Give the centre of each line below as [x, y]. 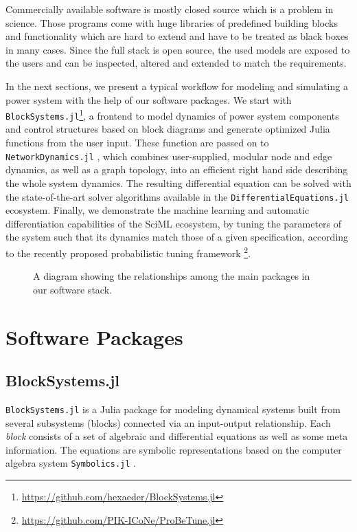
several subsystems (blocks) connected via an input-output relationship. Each [168, 422]
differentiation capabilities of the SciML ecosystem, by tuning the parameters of [174, 223]
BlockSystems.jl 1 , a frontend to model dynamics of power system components [172, 114]
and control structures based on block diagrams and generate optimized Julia [168, 129]
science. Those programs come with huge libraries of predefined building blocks [172, 22]
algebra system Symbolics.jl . [71, 463]
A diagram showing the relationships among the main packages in [172, 276]
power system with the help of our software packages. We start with [149, 99]
